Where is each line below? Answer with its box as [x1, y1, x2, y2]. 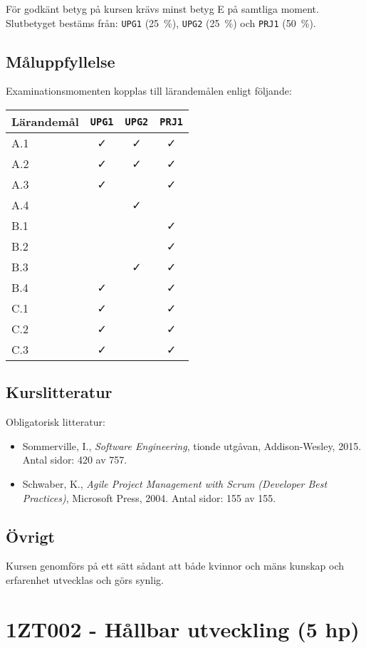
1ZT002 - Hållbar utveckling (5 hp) [6, 614, 360, 643]
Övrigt [6, 525, 56, 547]
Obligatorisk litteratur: [6, 414, 105, 429]
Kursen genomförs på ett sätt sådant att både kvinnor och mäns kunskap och [6, 558, 345, 573]
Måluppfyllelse [6, 50, 115, 72]
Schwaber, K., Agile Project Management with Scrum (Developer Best [22, 476, 328, 491]
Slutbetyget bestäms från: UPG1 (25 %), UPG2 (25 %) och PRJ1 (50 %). [6, 15, 316, 30]
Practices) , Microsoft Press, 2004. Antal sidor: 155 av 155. [22, 490, 276, 505]
